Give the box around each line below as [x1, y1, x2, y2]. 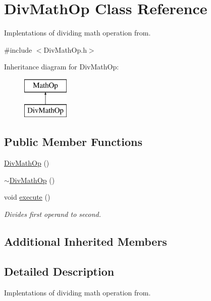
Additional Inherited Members [4, 234, 167, 249]
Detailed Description [4, 263, 115, 279]
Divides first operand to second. [4, 209, 101, 219]
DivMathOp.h [43, 44, 87, 55]
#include [4, 44, 32, 55]
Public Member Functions [4, 134, 142, 149]
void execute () [4, 192, 50, 202]
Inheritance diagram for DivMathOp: [4, 61, 119, 72]
